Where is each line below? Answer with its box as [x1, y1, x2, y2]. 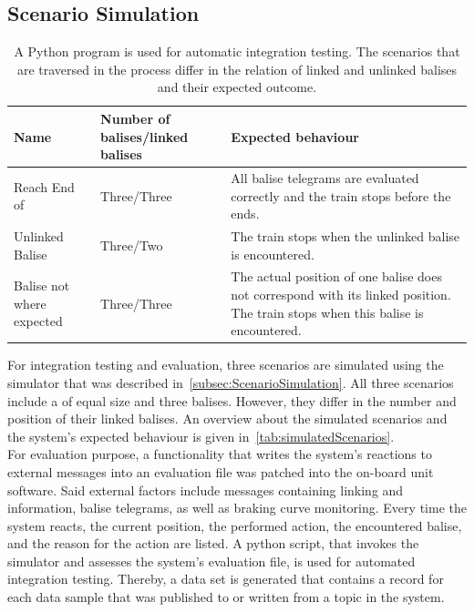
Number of [100, 108, 170, 127]
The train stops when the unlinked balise [231, 227, 460, 246]
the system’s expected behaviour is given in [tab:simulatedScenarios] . [7, 426, 395, 445]
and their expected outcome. [157, 77, 317, 97]
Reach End [14, 177, 75, 196]
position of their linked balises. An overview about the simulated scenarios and [7, 409, 448, 428]
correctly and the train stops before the [231, 186, 451, 205]
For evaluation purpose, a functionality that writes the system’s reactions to [7, 444, 432, 464]
